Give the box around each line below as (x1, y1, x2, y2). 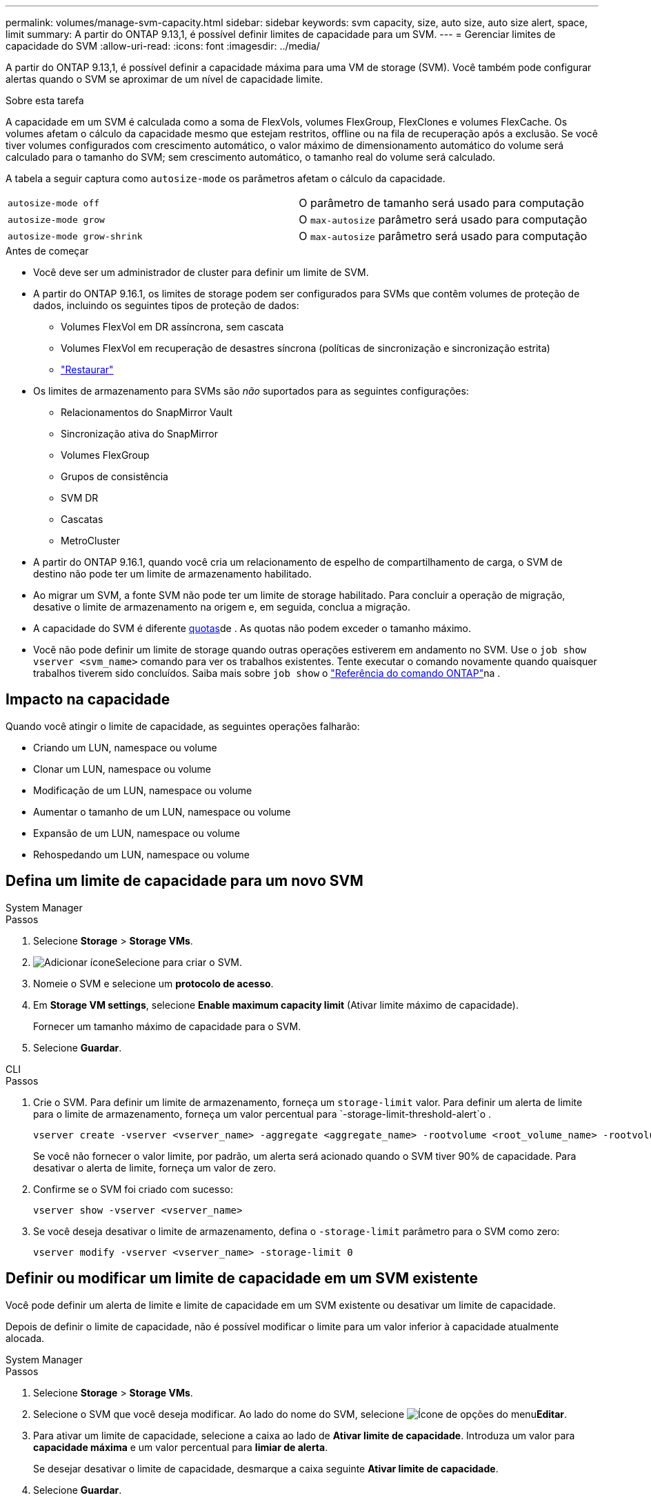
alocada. (6, 1332, 45, 1344)
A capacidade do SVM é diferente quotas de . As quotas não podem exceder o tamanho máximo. (33, 622, 472, 634)
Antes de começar (6, 245, 89, 257)
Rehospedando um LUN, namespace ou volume (33, 848, 250, 860)
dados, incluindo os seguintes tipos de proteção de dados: (33, 299, 299, 311)
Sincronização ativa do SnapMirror (61, 428, 218, 440)
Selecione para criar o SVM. (114, 956, 242, 968)
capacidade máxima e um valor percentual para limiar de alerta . (33, 1441, 328, 1453)
